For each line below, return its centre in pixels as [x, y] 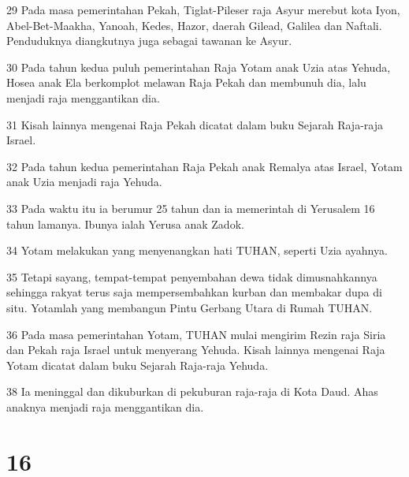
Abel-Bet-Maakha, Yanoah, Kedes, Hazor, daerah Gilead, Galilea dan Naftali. [194, 25]
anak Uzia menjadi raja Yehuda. [84, 182]
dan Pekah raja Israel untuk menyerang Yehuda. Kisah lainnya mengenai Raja [196, 350]
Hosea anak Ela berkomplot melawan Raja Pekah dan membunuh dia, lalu [186, 82]
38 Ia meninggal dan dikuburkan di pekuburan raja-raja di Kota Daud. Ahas [192, 391]
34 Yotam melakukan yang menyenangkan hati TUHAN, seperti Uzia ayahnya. [197, 250]
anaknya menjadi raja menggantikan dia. [105, 406]
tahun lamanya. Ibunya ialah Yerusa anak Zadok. [125, 224]
